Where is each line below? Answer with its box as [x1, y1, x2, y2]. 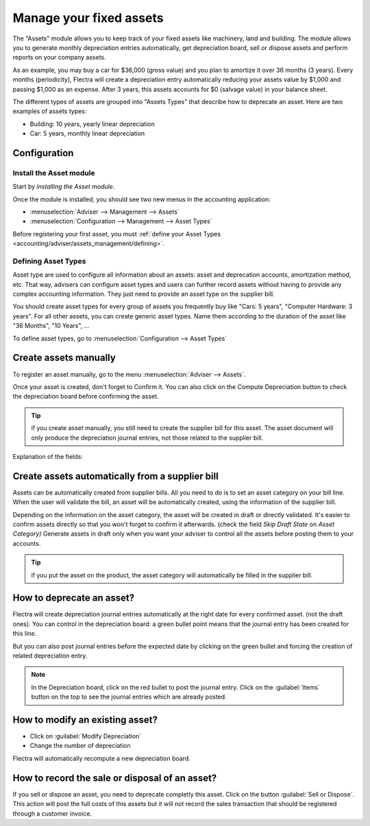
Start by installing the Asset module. [12, 182, 115, 191]
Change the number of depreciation [29, 742, 131, 750]
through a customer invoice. [12, 809, 92, 818]
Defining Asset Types [12, 256, 86, 266]
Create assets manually [12, 352, 116, 364]
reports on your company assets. [12, 53, 106, 62]
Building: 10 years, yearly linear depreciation [29, 120, 156, 128]
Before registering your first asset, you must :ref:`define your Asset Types [12, 229, 221, 238]
